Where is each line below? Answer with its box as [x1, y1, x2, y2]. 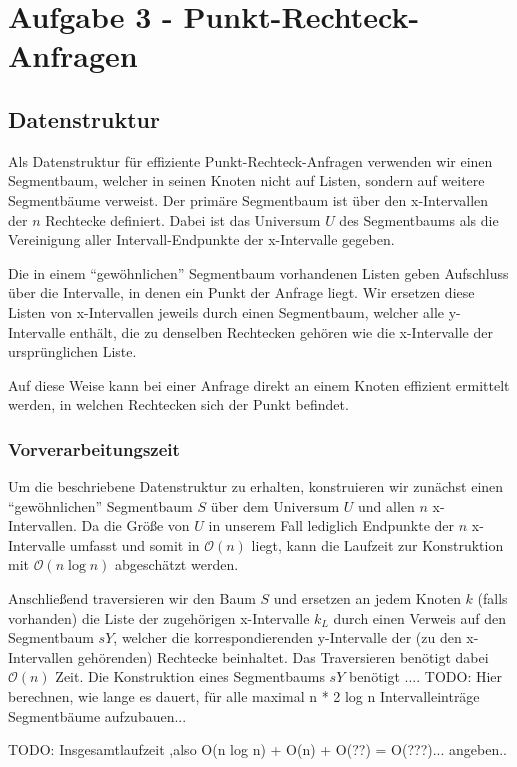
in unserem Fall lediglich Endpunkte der [208, 515, 455, 536]
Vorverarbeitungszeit [8, 436, 180, 461]
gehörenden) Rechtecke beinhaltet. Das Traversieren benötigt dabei [77, 646, 489, 667]
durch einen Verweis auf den [333, 607, 506, 628]
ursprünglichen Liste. [8, 341, 137, 362]
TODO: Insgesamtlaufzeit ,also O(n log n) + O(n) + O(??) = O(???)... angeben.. [8, 739, 507, 760]
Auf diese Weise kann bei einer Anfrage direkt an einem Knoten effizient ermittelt [8, 374, 510, 395]
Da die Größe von [81, 515, 190, 536]
